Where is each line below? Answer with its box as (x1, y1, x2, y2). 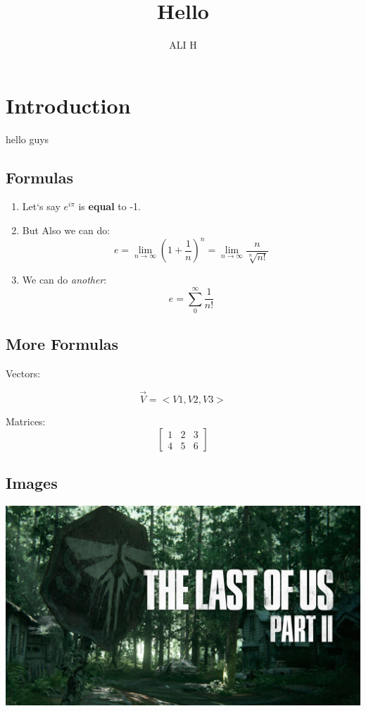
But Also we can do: (22, 223, 111, 238)
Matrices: (6, 413, 46, 428)
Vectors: (6, 366, 41, 381)
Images (6, 471, 58, 493)
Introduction (6, 90, 131, 119)
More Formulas (6, 333, 119, 355)
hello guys (6, 131, 49, 146)
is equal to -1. (78, 199, 141, 214)
